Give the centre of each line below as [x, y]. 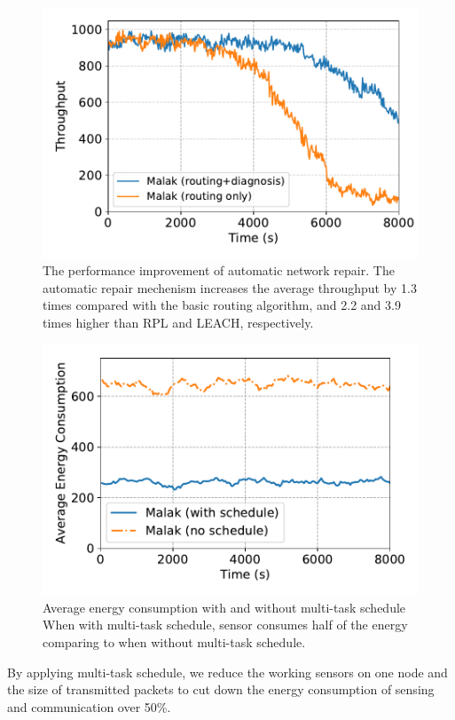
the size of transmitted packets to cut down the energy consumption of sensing [221, 689]
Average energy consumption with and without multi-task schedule [224, 607]
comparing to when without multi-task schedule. [174, 642]
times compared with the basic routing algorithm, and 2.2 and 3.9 [222, 305]
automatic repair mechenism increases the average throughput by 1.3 [230, 287]
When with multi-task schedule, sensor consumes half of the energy [225, 625]
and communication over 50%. [89, 706]
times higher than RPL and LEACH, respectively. [178, 323]
